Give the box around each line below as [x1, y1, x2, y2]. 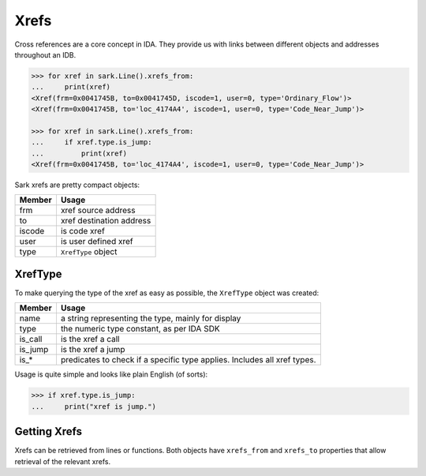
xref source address [60, 205, 136, 216]
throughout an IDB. [14, 50, 77, 59]
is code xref [60, 226, 106, 237]
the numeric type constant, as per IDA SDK [60, 324, 220, 335]
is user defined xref [60, 236, 133, 247]
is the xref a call [60, 334, 120, 345]
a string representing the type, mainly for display [60, 313, 241, 324]
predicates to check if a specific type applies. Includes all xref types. [60, 354, 316, 365]
